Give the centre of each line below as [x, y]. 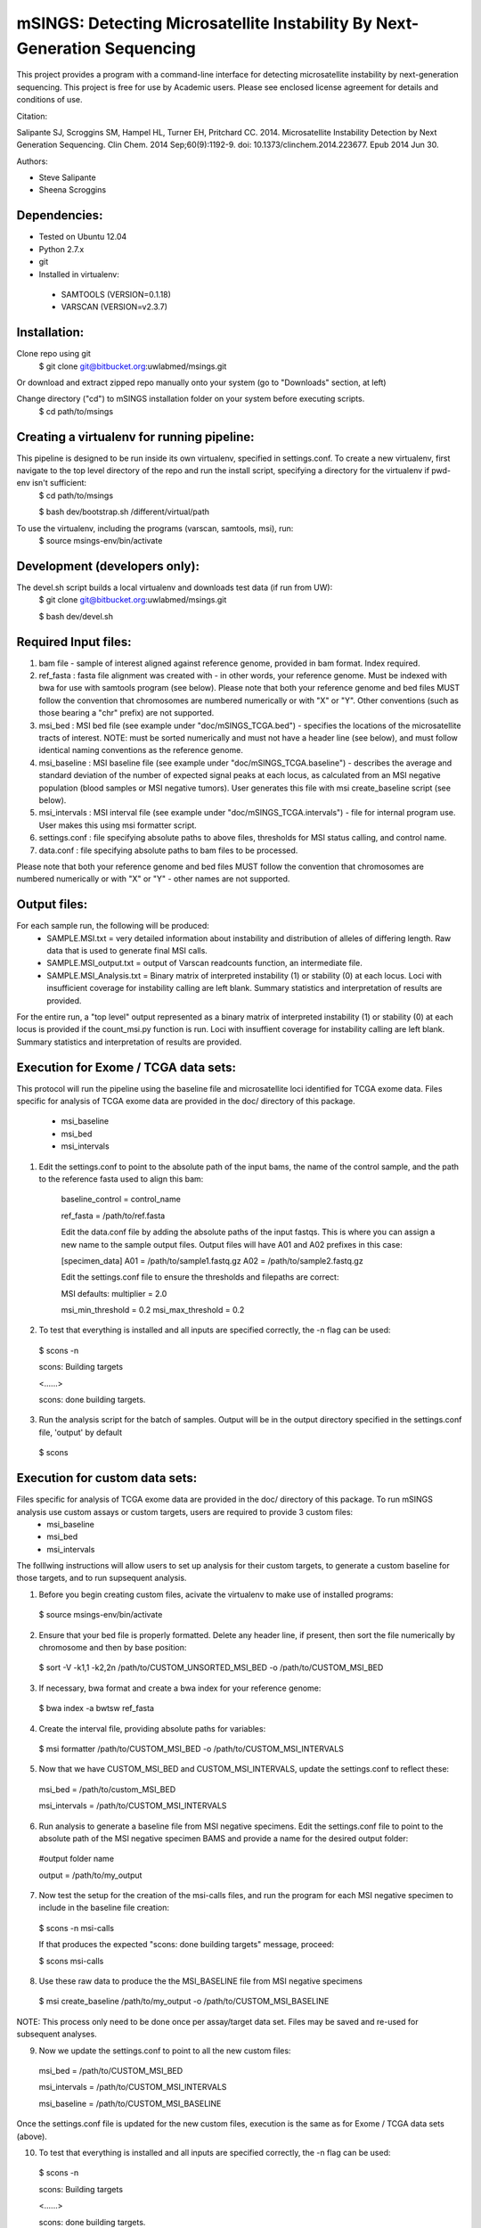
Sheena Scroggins [73, 190]
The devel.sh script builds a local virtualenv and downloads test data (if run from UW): [175, 587]
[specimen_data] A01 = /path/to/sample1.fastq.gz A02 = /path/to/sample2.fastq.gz [212, 1260]
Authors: [32, 161]
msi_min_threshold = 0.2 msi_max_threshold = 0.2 [153, 1310]
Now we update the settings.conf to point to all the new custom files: [165, 2051]
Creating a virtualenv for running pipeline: [135, 437]
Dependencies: [60, 215]
